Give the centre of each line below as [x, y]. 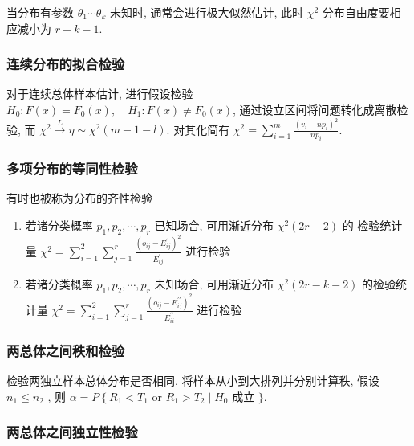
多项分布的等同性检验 [72, 168]
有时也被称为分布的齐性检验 [79, 198]
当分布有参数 [40, 12]
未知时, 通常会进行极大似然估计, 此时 [207, 12]
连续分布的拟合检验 [66, 64]
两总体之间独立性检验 [72, 432]
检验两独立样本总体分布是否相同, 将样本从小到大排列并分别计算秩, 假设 [193, 381]
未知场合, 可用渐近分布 [214, 284]
